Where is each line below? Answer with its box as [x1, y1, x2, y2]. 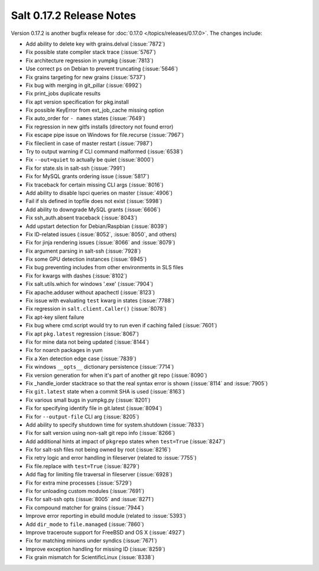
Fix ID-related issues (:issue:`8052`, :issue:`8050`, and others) [25, 231, 177, 238]
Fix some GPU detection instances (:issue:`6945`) [25, 256, 147, 263]
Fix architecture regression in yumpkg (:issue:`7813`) [25, 57, 154, 64]
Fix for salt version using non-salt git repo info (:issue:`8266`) [25, 430, 175, 437]
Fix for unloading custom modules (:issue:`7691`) [25, 488, 145, 495]
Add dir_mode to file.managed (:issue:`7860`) [25, 521, 144, 528]
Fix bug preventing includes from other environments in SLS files [25, 264, 184, 271]
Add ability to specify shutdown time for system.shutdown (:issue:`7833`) [25, 421, 204, 428]
